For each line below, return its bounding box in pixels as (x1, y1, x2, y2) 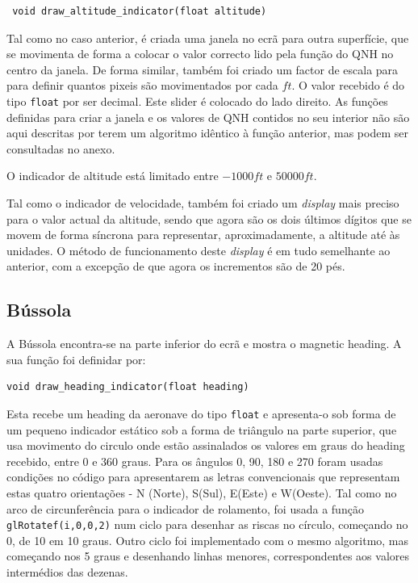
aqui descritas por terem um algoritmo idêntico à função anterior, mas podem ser (6, 124, 408, 141)
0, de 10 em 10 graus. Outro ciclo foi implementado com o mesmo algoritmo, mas (6, 531, 409, 548)
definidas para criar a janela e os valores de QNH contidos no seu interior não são (6, 108, 410, 125)
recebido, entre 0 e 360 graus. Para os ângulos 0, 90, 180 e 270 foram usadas (6, 452, 383, 469)
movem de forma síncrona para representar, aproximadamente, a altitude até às (6, 226, 400, 243)
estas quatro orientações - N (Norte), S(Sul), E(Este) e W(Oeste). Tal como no (6, 484, 397, 501)
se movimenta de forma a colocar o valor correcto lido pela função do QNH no (6, 45, 394, 62)
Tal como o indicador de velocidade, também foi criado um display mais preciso (6, 195, 399, 211)
